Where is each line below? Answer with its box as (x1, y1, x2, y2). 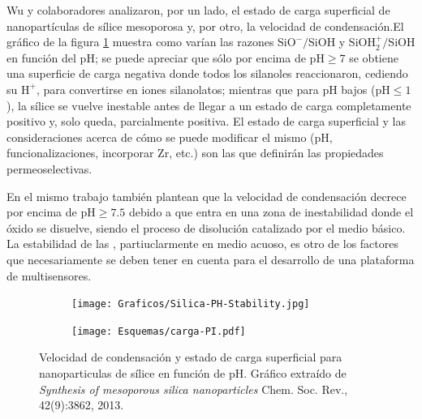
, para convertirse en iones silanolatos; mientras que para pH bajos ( (36, 80, 376, 97)
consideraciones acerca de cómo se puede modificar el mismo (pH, (6, 128, 333, 145)
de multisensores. (6, 267, 92, 284)
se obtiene (349, 49, 398, 66)
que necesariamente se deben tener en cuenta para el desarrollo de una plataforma (6, 250, 415, 267)
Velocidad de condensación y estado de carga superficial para (39, 348, 342, 366)
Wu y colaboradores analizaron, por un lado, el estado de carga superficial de (6, 2, 390, 18)
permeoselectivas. (6, 160, 93, 177)
